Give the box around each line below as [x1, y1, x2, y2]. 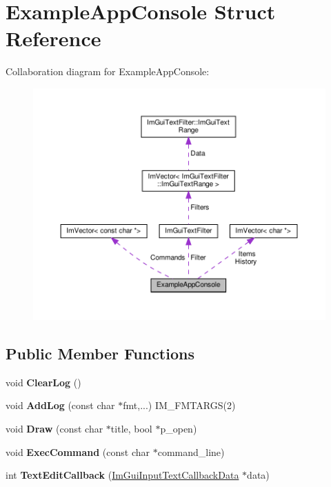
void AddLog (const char [6, 398, 115, 413]
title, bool [110, 421, 152, 435]
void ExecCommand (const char [6, 444, 150, 459]
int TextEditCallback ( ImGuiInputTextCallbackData [6, 468, 239, 482]
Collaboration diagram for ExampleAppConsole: [6, 64, 210, 79]
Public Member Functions [6, 342, 194, 364]
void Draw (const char [6, 421, 103, 435]
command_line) [157, 444, 225, 459]
